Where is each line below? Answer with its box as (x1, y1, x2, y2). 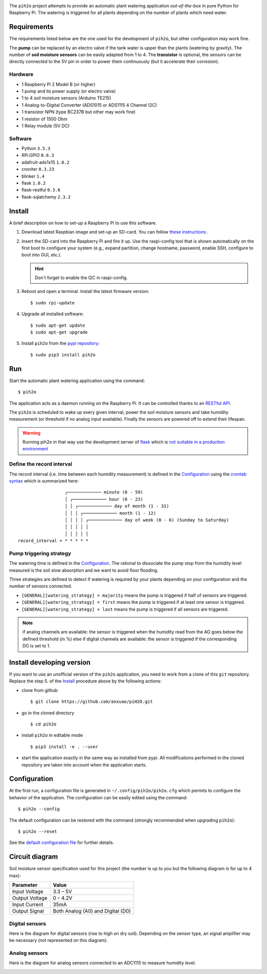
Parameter (12, 881, 38, 888)
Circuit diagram (9, 853, 58, 861)
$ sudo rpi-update (30, 300, 75, 305)
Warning (22, 430, 41, 436)
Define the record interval (9, 461, 73, 468)
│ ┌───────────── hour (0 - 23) (64, 496, 143, 502)
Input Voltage (12, 888, 44, 895)
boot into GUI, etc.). (21, 252, 62, 258)
